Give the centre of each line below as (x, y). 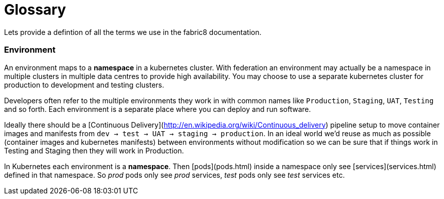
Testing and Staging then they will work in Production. (94, 150)
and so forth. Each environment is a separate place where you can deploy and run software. (158, 109)
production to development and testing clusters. (84, 85)
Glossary (35, 10)
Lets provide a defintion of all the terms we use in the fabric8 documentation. (133, 32)
